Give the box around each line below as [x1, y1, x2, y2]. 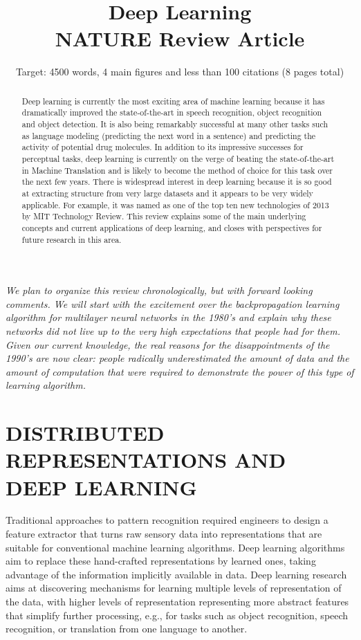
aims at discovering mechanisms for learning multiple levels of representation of [6, 580, 342, 595]
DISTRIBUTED [6, 419, 165, 447]
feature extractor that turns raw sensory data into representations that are [6, 527, 322, 541]
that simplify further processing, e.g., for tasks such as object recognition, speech [6, 607, 349, 622]
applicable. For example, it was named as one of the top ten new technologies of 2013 [21, 199, 329, 210]
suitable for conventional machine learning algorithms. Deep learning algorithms [6, 540, 345, 554]
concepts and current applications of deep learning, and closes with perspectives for [21, 221, 322, 233]
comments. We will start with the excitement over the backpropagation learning [6, 296, 340, 311]
